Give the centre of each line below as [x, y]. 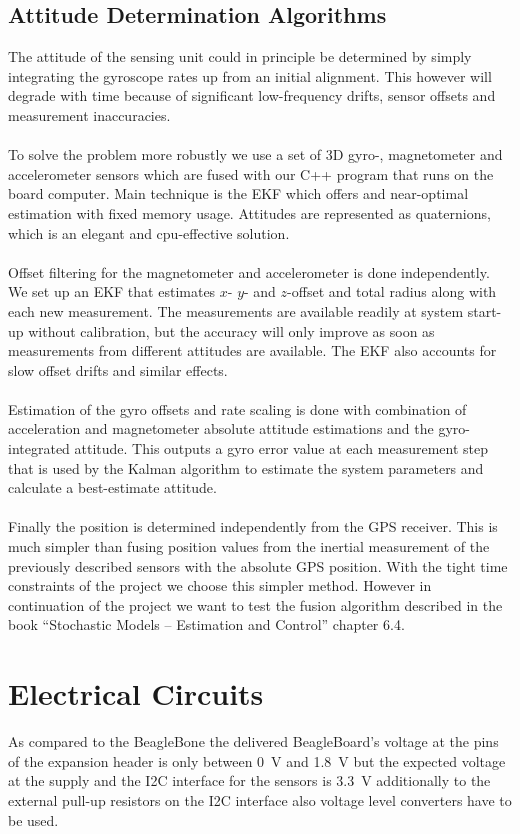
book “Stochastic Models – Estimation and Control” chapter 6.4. [206, 624]
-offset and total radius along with [392, 291]
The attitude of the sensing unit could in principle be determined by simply [240, 56]
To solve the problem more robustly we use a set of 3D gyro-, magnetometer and [255, 154]
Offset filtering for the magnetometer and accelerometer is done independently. [249, 271]
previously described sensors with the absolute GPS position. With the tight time [258, 565]
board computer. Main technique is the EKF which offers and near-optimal [238, 193]
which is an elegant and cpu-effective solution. [149, 232]
